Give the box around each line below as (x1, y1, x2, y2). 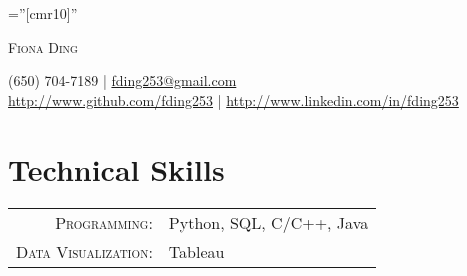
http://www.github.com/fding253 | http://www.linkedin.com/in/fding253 (8, 89, 459, 110)
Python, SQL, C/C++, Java (168, 210, 369, 234)
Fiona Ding (8, 36, 78, 57)
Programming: (55, 210, 153, 234)
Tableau (168, 239, 225, 263)
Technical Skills (8, 148, 225, 189)
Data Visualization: (16, 239, 153, 263)
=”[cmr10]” (8, 3, 78, 23)
